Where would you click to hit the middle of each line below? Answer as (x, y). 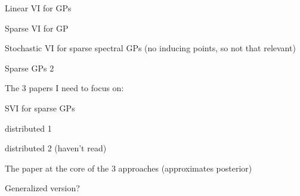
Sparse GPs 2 (30, 68)
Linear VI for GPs (38, 8)
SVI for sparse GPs (40, 108)
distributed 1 (28, 128)
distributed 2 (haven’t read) (56, 148)
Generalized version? (42, 188)
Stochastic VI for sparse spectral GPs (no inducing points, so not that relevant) (150, 48)
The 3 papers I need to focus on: (64, 88)
